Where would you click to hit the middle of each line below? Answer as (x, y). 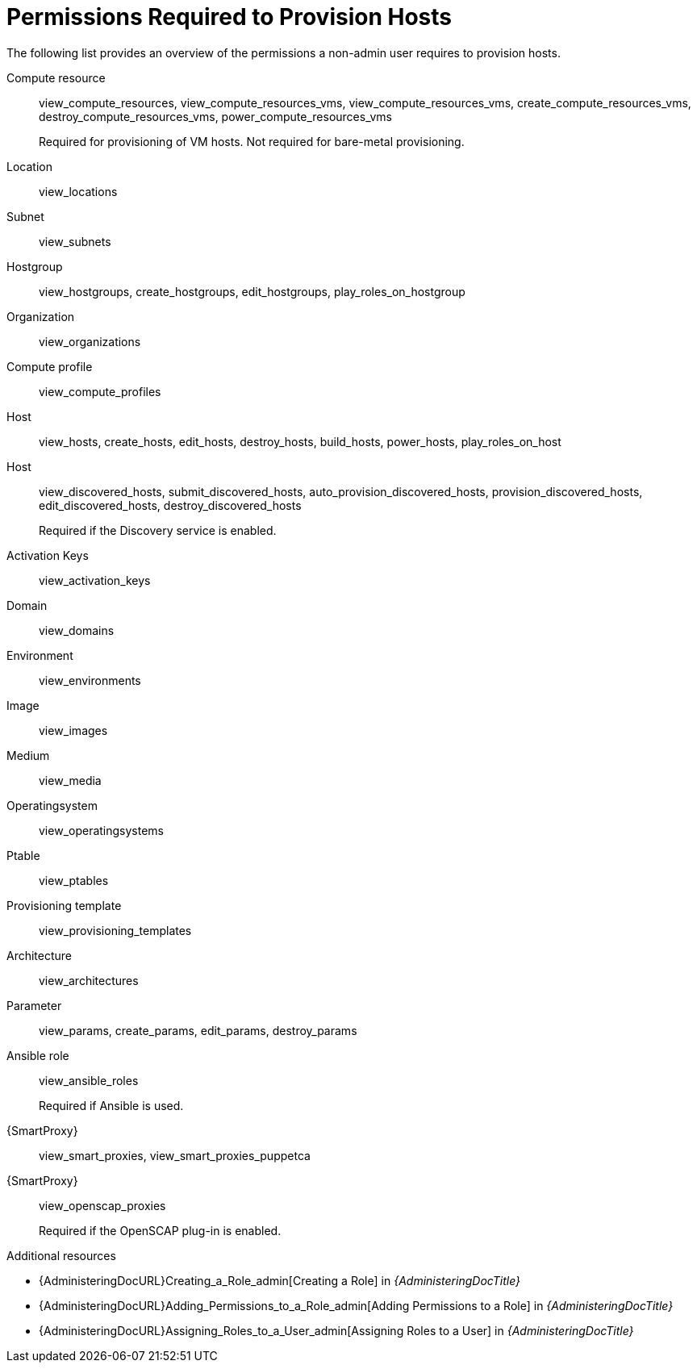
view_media (70, 780)
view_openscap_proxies (102, 1205)
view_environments (90, 680)
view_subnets (75, 241)
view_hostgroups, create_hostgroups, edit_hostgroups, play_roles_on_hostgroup (252, 291)
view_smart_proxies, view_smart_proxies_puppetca (175, 1155)
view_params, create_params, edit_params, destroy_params (198, 1030)
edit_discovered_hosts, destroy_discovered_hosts (170, 505)
